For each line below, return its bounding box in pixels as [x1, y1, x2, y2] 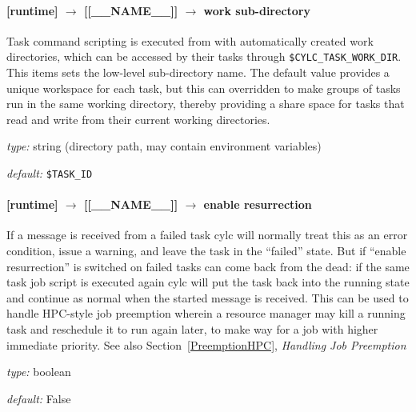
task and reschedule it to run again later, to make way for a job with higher [6, 321, 378, 338]
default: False [6, 390, 71, 406]
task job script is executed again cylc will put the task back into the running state [6, 274, 410, 290]
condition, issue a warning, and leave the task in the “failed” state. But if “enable [6, 242, 406, 259]
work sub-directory [203, 2, 310, 18]
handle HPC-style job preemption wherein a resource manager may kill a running [6, 305, 406, 322]
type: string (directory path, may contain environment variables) [6, 138, 322, 154]
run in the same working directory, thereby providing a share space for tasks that [6, 95, 405, 112]
